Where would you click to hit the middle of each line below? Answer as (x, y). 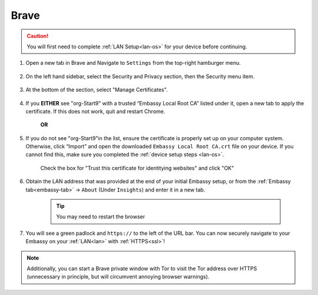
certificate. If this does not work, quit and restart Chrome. (95, 111)
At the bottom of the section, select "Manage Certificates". (97, 90)
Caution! (38, 36)
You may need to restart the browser (101, 217)
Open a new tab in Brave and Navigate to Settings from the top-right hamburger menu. (133, 63)
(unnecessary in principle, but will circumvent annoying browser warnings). (118, 277)
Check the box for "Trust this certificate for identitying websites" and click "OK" (137, 168)
